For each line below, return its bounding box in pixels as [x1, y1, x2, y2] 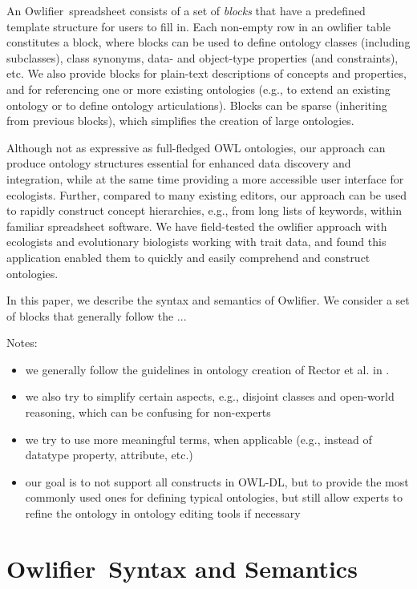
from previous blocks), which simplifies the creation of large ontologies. [6, 112, 354, 129]
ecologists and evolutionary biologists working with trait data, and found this [6, 233, 387, 250]
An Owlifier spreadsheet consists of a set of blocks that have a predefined [6, 2, 366, 18]
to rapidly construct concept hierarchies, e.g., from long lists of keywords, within [6, 202, 402, 219]
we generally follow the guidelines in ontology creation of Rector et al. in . [25, 361, 390, 377]
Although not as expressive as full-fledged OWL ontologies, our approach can [6, 139, 386, 155]
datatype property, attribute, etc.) [25, 446, 193, 463]
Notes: [6, 334, 38, 351]
